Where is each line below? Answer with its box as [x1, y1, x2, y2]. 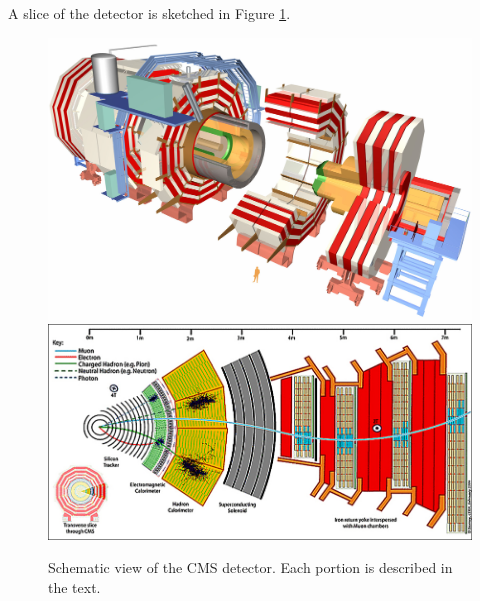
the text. [48, 576, 101, 597]
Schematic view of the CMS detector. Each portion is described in [48, 557, 453, 578]
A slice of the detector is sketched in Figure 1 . [8, 3, 291, 23]
